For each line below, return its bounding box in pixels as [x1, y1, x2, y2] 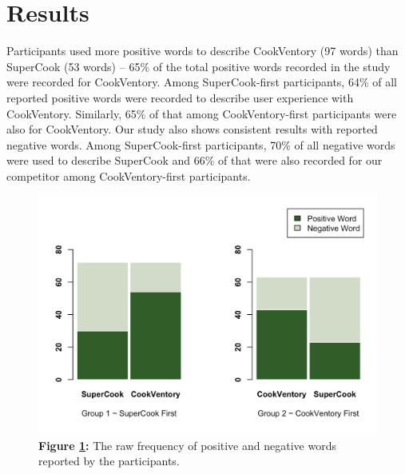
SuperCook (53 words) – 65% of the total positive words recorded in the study [6, 58, 391, 74]
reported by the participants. [38, 452, 180, 469]
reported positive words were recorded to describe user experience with [6, 89, 354, 106]
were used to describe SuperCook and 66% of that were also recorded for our [6, 152, 383, 169]
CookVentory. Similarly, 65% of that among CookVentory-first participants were [6, 105, 397, 121]
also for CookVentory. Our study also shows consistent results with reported [6, 121, 378, 137]
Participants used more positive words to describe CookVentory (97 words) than [6, 42, 399, 59]
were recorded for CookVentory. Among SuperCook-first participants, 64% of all [6, 74, 397, 90]
